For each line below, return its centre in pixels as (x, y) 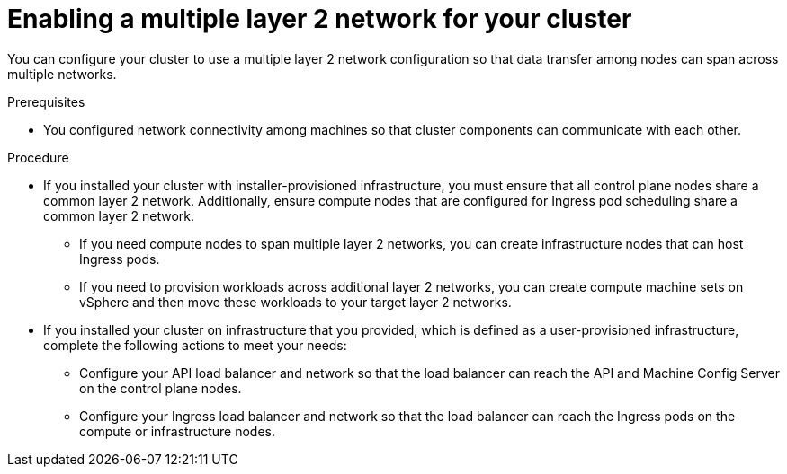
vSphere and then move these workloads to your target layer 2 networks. (295, 302)
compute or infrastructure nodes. (177, 431)
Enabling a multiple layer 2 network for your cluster (320, 19)
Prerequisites (46, 101)
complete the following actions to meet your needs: (195, 345)
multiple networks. (62, 74)
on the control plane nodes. (161, 388)
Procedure (38, 157)
